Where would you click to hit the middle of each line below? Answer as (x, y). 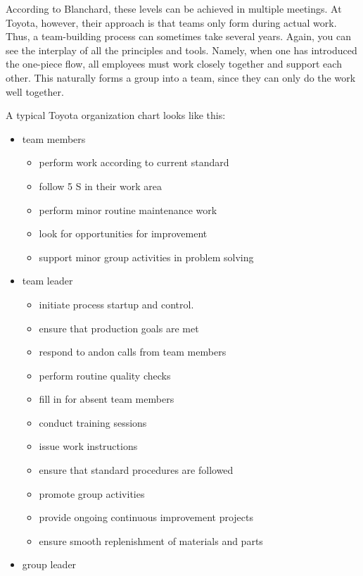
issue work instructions (88, 446)
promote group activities (92, 493)
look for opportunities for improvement (123, 233)
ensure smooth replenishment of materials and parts (151, 540)
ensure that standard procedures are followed (136, 470)
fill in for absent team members (107, 399)
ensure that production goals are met (119, 328)
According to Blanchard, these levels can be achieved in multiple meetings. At (174, 8)
